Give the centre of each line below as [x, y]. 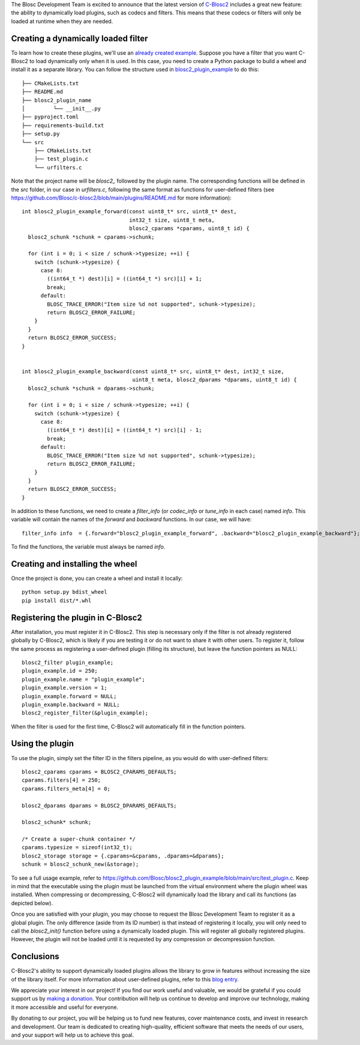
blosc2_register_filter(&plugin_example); [85, 713]
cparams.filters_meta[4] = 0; [66, 788]
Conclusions [35, 956]
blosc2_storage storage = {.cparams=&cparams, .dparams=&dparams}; [123, 856]
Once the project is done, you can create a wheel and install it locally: [97, 578]
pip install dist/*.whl [57, 600]
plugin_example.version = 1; [64, 688]
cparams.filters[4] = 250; [61, 780]
